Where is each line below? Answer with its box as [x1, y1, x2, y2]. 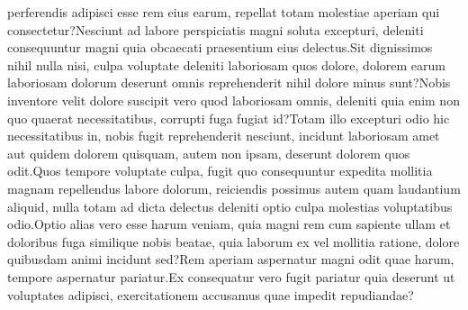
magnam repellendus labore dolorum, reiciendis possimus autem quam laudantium [7, 178, 461, 197]
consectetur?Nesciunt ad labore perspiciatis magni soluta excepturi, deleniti [7, 20, 424, 39]
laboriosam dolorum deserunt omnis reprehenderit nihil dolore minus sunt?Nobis [7, 73, 451, 92]
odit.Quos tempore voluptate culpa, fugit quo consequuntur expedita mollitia [7, 161, 433, 180]
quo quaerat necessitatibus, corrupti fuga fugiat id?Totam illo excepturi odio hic [7, 108, 450, 127]
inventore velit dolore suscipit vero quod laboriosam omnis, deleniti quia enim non [7, 90, 460, 109]
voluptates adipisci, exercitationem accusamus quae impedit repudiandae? [7, 285, 414, 304]
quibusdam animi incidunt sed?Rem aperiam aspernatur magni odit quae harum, [7, 250, 454, 269]
